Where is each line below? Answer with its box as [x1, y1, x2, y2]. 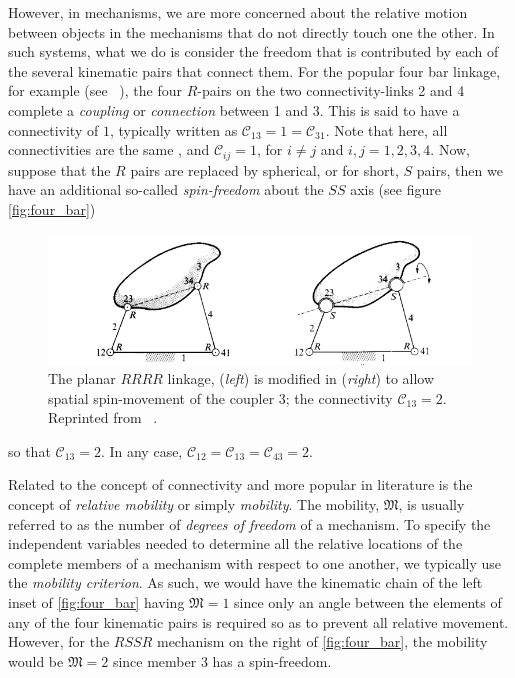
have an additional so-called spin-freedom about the [8, 179, 324, 200]
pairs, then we [416, 159, 503, 180]
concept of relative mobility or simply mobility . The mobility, [8, 494, 380, 515]
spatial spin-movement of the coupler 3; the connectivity [48, 387, 393, 408]
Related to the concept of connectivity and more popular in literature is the [8, 474, 473, 495]
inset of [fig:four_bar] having [8, 592, 185, 613]
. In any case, [100, 440, 183, 461]
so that [8, 440, 51, 461]
